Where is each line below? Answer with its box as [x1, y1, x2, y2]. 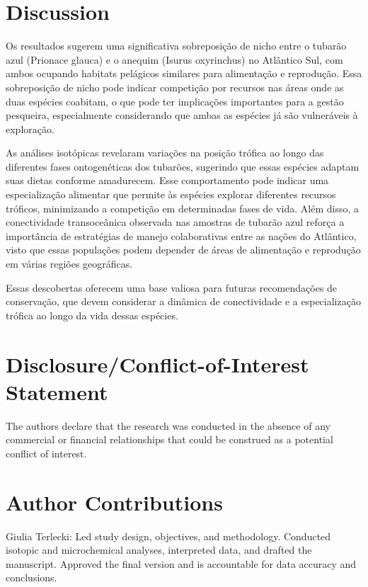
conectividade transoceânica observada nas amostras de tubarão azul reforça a [6, 215, 345, 229]
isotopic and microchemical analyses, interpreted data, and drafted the [6, 542, 312, 557]
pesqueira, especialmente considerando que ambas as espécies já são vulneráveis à [6, 108, 358, 122]
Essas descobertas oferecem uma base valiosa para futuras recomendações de [6, 280, 338, 295]
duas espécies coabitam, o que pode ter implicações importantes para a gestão [6, 93, 344, 108]
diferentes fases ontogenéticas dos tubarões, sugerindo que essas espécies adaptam [6, 159, 360, 173]
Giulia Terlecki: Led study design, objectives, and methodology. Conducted [6, 528, 331, 543]
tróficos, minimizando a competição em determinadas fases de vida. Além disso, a [6, 200, 360, 215]
